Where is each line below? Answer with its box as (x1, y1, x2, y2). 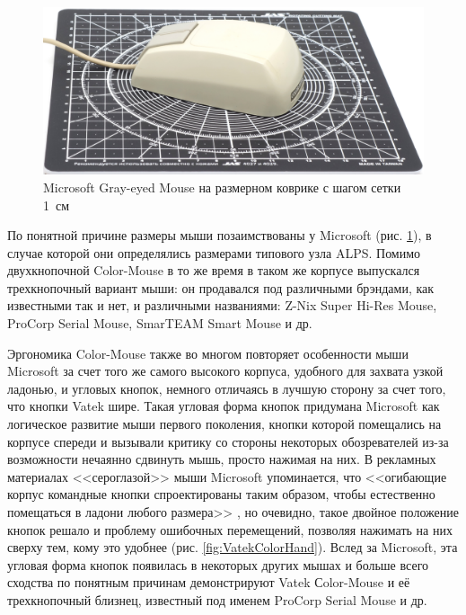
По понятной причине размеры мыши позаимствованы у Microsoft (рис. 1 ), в (7, 226, 432, 245)
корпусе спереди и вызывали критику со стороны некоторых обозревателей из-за (7, 432, 449, 450)
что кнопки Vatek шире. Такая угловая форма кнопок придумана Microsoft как (7, 397, 440, 415)
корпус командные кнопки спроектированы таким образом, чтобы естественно (7, 485, 435, 504)
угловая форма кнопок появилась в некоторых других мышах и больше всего (7, 555, 429, 574)
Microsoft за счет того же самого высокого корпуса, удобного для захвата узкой (7, 361, 444, 380)
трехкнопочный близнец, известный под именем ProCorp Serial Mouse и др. (7, 590, 427, 609)
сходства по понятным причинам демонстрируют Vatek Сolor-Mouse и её (7, 573, 410, 592)
